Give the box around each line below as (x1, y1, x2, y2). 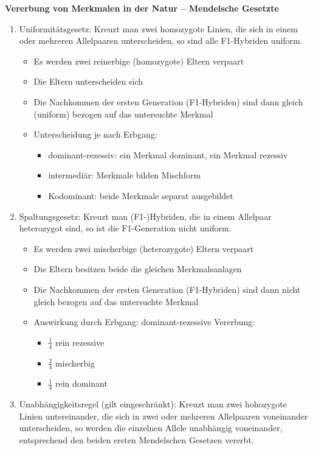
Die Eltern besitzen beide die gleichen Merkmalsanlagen (33, 262, 242, 275)
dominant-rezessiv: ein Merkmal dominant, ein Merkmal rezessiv (48, 148, 288, 161)
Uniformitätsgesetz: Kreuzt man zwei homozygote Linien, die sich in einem (19, 22, 298, 35)
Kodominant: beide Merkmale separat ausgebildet (48, 189, 233, 202)
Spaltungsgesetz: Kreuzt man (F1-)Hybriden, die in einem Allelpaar (19, 209, 272, 222)
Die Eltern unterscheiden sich (33, 75, 143, 88)
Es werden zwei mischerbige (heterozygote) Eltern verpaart (33, 242, 254, 255)
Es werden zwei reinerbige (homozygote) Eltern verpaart (33, 54, 244, 67)
